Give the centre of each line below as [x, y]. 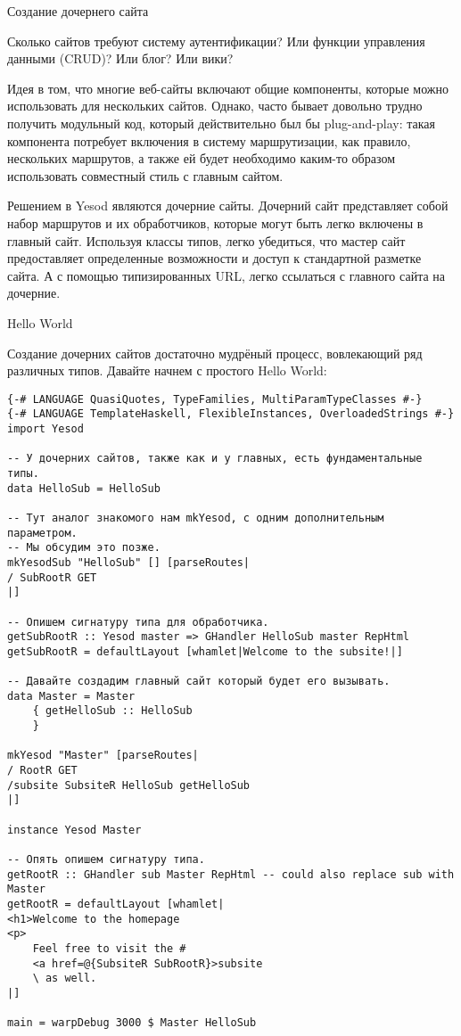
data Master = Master [71, 696]
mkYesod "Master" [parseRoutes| [103, 756]
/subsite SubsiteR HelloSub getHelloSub [129, 785]
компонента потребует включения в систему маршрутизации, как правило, [209, 140]
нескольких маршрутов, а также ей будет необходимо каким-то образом [201, 158]
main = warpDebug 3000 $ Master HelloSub [132, 1023]
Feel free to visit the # [109, 948]
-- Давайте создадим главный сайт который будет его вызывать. [199, 682]
